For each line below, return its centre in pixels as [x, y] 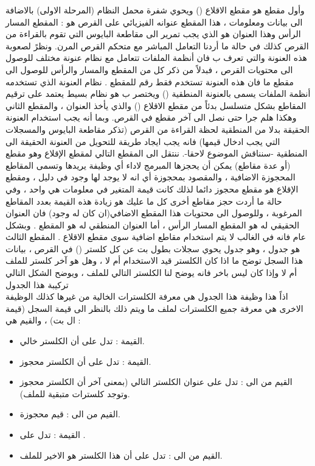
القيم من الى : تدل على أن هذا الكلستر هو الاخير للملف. [121, 455]
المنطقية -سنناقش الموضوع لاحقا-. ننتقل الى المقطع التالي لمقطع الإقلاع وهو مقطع [157, 153]
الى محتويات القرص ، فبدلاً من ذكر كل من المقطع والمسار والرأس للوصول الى [149, 69]
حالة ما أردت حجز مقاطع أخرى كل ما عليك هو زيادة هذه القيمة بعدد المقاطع [144, 201]
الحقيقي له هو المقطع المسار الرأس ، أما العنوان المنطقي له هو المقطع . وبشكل [153, 224]
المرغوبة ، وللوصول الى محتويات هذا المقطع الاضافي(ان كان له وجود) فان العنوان [154, 213]
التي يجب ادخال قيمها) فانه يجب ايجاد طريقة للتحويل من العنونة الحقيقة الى [143, 141]
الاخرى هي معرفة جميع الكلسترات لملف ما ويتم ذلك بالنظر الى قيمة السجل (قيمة [154, 308]
